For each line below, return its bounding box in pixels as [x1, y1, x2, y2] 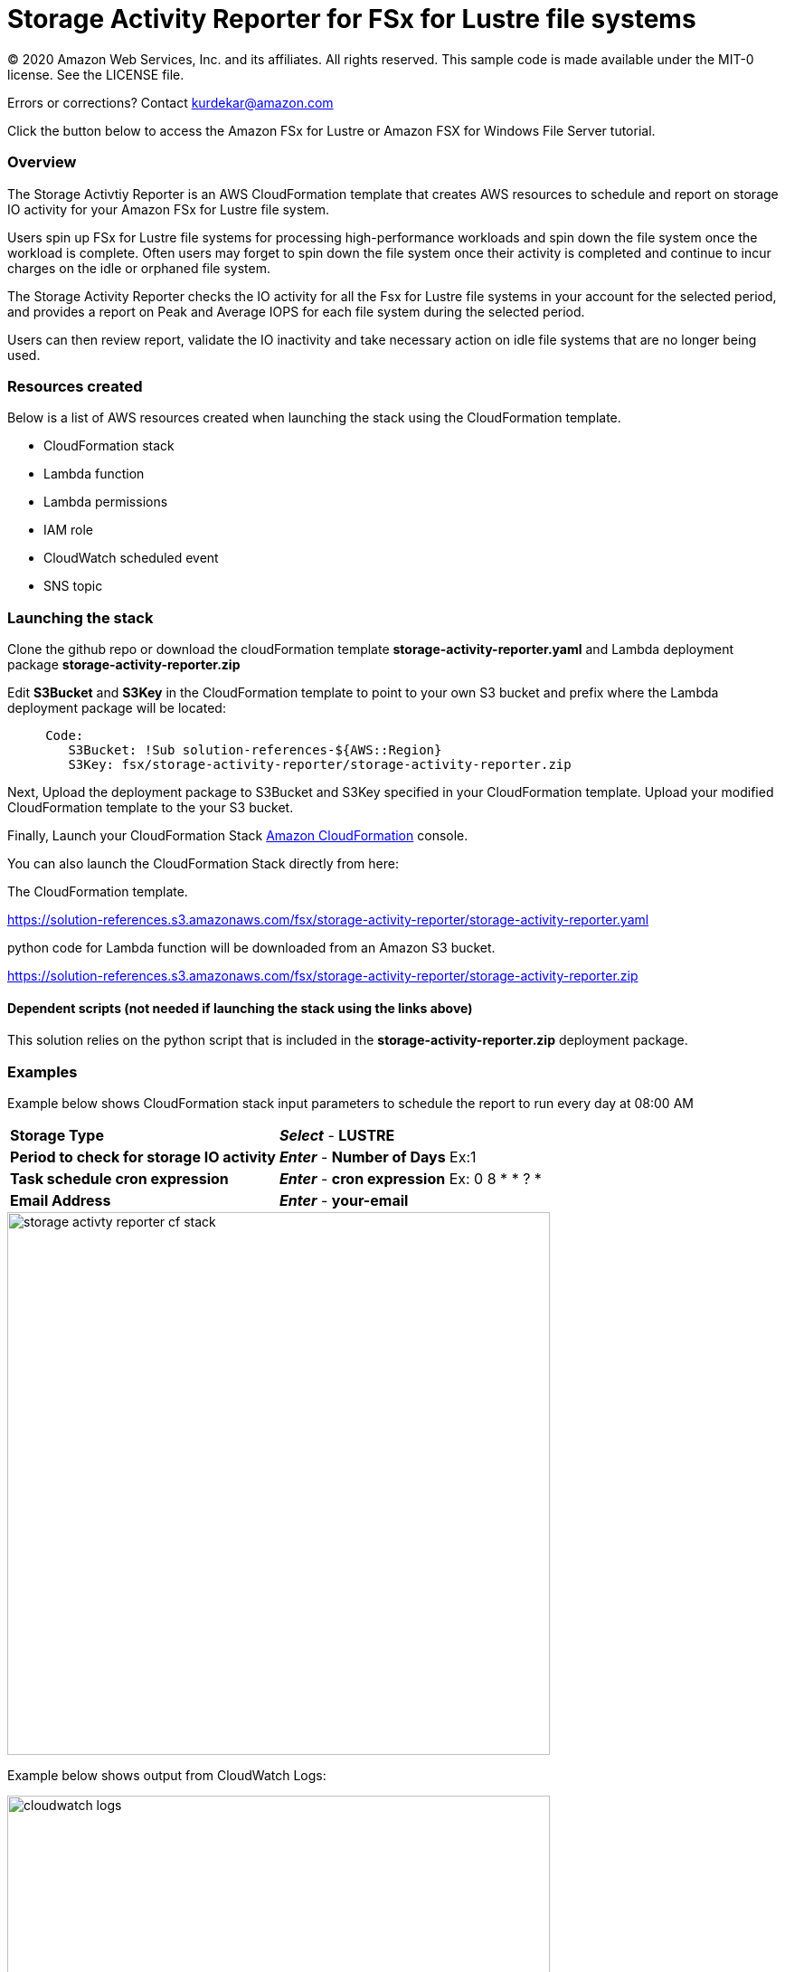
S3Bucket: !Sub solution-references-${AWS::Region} [68, 743, 442, 757]
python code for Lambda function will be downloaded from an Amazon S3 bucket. [7, 940, 496, 955]
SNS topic [43, 578, 103, 594]
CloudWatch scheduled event [43, 550, 219, 566]
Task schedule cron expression [10, 1169, 229, 1188]
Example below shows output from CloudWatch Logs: [7, 1767, 326, 1783]
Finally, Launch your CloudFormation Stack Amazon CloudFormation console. [7, 828, 468, 843]
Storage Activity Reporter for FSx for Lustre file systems [7, 4, 696, 34]
